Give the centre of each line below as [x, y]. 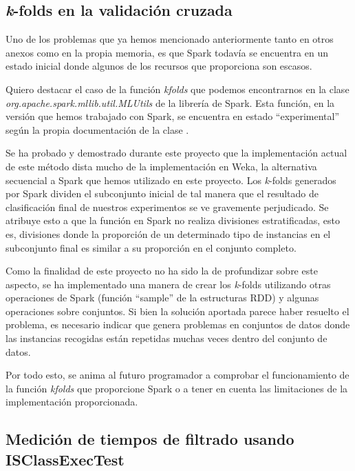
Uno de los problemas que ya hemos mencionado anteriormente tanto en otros [170, 39]
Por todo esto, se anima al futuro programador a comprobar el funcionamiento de [177, 375]
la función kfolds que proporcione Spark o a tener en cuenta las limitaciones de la [177, 388]
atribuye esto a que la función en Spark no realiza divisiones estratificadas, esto [173, 220]
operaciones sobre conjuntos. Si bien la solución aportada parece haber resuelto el [177, 311]
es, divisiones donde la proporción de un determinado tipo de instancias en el [168, 233]
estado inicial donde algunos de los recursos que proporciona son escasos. [159, 66]
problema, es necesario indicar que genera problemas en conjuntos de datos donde [178, 324]
